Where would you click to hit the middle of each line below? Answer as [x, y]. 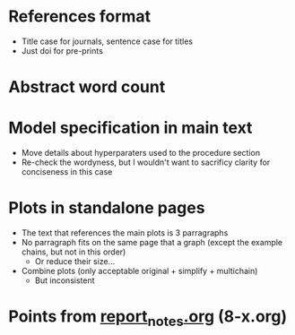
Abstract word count [87, 87]
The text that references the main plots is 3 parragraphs [125, 233]
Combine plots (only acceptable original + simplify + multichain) [139, 271]
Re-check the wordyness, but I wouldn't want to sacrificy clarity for [146, 162]
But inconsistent [65, 280]
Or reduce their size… [75, 261]
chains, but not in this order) [74, 252]
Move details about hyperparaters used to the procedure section [141, 153]
